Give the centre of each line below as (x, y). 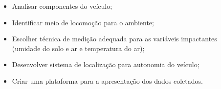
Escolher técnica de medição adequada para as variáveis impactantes (114, 39)
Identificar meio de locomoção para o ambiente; (83, 22)
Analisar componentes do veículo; (62, 6)
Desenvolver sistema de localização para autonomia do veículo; (106, 64)
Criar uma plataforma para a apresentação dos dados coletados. (107, 80)
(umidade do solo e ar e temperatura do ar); (78, 48)
